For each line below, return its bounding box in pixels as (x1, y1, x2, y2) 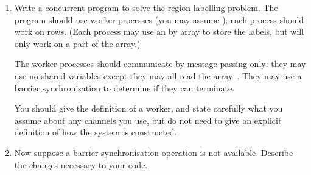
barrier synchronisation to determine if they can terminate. (14, 81, 235, 94)
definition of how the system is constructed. (14, 126, 177, 138)
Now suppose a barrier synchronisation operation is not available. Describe (14, 146, 293, 159)
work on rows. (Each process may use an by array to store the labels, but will (14, 25, 304, 38)
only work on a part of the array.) (14, 37, 141, 49)
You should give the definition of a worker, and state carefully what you (14, 102, 283, 115)
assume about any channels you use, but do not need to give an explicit (14, 113, 282, 126)
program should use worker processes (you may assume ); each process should (14, 13, 304, 26)
